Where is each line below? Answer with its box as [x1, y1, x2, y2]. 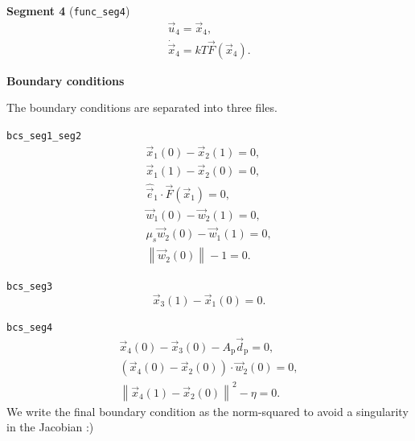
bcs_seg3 [6, 280, 53, 292]
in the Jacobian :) [6, 418, 94, 435]
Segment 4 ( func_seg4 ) [6, 2, 130, 19]
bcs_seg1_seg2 [6, 130, 82, 142]
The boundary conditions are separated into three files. [6, 99, 277, 116]
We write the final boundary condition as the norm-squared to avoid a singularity [6, 402, 409, 419]
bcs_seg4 [6, 321, 53, 333]
